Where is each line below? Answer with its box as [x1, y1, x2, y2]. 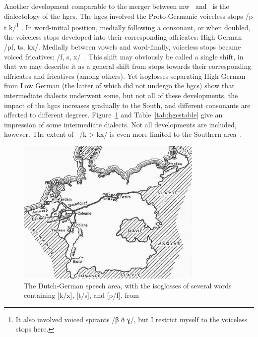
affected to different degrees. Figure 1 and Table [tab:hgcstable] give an [4, 110, 223, 120]
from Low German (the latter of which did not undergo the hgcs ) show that [4, 80, 235, 91]
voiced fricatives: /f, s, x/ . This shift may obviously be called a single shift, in [4, 51, 244, 61]
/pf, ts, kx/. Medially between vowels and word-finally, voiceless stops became [4, 42, 241, 52]
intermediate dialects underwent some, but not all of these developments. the [4, 90, 238, 100]
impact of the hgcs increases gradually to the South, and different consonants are [4, 100, 251, 110]
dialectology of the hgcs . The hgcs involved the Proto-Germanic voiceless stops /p [4, 10, 253, 21]
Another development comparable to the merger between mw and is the [4, 1, 229, 11]
